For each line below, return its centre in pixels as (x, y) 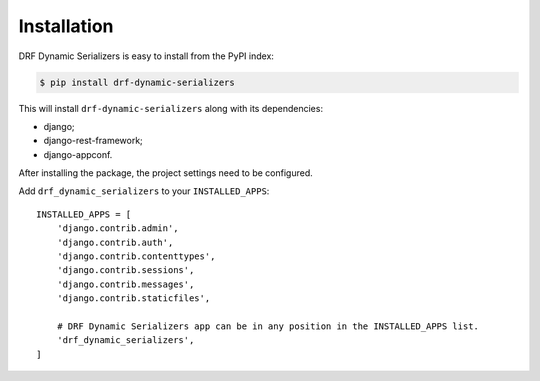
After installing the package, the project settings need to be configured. (166, 173)
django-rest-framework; (93, 141)
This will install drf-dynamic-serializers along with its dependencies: (171, 108)
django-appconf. (78, 154)
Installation (66, 26)
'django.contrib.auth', (115, 242)
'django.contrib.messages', (125, 284)
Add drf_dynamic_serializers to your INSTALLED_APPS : (144, 191)
